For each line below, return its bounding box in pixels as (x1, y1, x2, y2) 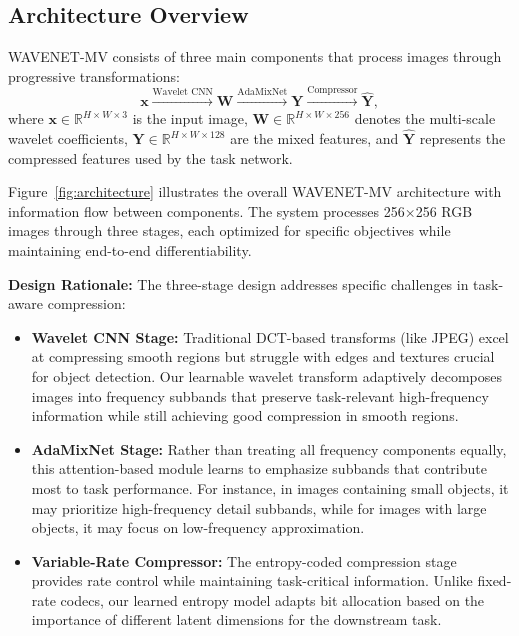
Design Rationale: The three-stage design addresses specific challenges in (8, 273, 469, 294)
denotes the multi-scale (354, 108, 496, 129)
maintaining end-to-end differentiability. (8, 239, 252, 260)
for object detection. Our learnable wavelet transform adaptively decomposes (31, 365, 502, 386)
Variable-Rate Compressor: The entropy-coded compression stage (31, 550, 457, 571)
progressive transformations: (8, 65, 180, 86)
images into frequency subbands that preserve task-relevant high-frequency (31, 385, 489, 406)
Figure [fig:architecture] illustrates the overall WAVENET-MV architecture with (8, 181, 502, 202)
